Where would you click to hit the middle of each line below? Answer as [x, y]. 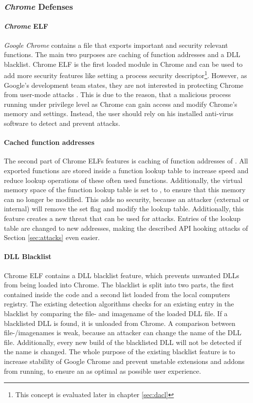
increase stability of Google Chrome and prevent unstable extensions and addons [124, 361]
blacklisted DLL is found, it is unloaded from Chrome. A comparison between [120, 323]
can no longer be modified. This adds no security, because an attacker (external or [126, 199]
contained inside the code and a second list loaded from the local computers [117, 294]
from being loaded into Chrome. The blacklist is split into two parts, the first [119, 285]
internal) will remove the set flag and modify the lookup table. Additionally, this [124, 209]
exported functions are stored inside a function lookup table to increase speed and [126, 171]
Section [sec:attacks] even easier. [52, 237]
